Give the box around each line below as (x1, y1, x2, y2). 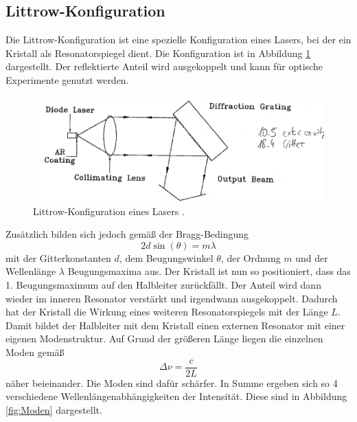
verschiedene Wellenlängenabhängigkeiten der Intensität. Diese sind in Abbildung (5, 389, 347, 403)
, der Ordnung (220, 250, 281, 265)
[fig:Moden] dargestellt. (5, 402, 102, 417)
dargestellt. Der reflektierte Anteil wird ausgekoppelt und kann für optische (5, 59, 323, 74)
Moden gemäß (5, 344, 65, 359)
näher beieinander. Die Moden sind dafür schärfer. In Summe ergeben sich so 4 (5, 375, 338, 390)
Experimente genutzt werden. (5, 72, 129, 87)
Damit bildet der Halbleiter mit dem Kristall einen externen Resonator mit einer (5, 318, 345, 332)
